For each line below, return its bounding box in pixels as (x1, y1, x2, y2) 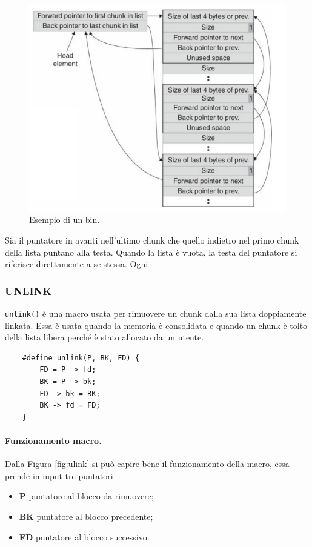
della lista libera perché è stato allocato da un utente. (5, 331, 204, 343)
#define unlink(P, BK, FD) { (22, 353, 139, 362)
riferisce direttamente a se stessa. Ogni (5, 257, 148, 270)
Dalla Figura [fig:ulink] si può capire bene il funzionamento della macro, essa (5, 457, 290, 470)
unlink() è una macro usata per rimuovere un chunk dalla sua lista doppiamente (5, 307, 307, 320)
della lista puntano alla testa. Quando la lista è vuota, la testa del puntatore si (5, 245, 297, 258)
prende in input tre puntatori (5, 469, 113, 482)
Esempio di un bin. (29, 213, 100, 226)
